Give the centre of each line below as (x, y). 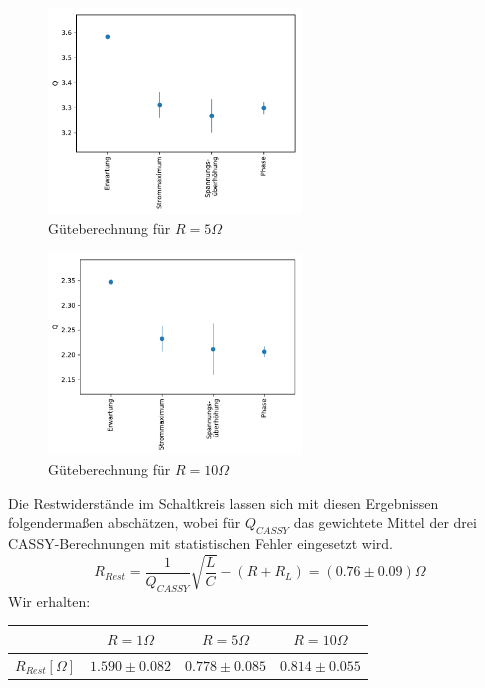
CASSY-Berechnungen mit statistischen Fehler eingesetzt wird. (201, 543)
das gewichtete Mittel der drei (385, 522)
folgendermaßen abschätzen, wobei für (124, 522)
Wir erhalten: (49, 600)
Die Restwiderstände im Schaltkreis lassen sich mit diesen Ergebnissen (223, 502)
